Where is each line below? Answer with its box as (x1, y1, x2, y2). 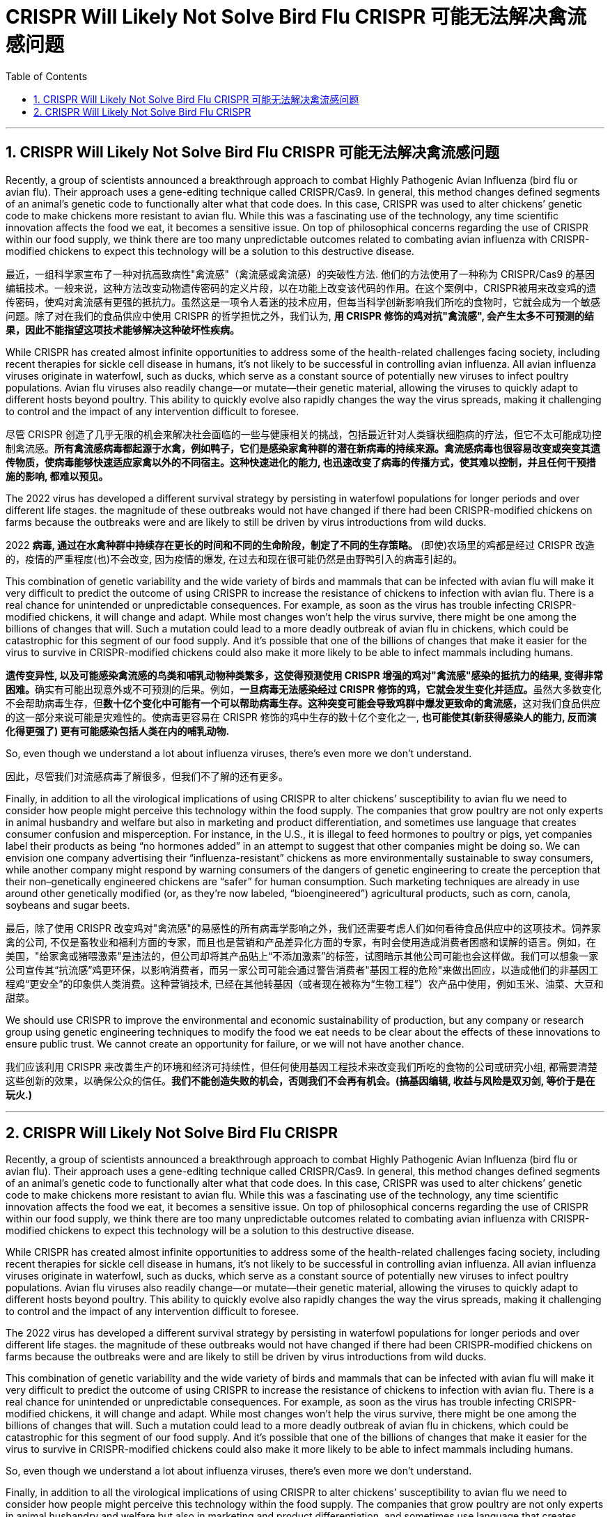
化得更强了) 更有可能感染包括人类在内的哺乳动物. (6, 724, 230, 737)
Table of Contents (6, 70, 88, 82)
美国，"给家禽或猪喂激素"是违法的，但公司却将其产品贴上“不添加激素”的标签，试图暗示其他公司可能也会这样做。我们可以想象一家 (6, 949, 599, 962)
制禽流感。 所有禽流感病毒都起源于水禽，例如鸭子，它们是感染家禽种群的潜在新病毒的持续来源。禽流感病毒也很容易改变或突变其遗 (6, 442, 600, 454)
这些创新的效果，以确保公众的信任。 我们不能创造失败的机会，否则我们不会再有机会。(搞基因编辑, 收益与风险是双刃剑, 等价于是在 (6, 1074, 595, 1087)
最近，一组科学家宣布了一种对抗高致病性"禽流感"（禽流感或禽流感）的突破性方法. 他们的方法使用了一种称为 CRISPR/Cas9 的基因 (6, 267, 595, 280)
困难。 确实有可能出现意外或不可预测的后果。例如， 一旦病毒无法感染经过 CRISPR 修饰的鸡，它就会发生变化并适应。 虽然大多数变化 (6, 683, 602, 695)
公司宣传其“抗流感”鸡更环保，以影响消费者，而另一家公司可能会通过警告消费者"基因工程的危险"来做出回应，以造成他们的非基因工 (6, 963, 599, 976)
